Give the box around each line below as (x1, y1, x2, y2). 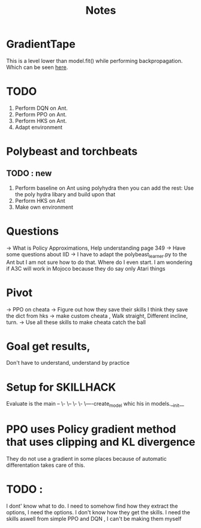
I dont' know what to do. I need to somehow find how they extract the (6, 502, 178, 510)
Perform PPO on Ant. (14, 110, 67, 118)
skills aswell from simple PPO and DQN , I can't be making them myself (6, 515, 182, 523)
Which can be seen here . (6, 64, 68, 71)
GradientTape (6, 37, 76, 51)
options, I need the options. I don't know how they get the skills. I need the (6, 509, 190, 516)
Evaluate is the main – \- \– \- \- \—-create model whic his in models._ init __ (6, 400, 184, 409)
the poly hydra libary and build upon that (14, 190, 116, 198)
